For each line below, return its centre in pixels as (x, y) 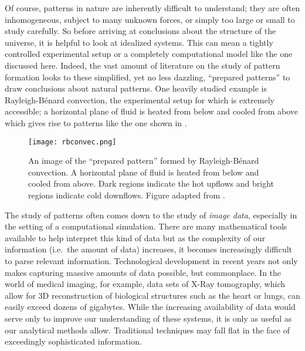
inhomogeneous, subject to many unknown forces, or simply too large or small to (150, 19)
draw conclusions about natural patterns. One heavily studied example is (136, 88)
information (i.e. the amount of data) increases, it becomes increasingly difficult (149, 249)
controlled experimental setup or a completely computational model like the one (149, 54)
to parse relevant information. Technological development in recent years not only (151, 260)
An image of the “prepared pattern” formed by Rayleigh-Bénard (144, 161)
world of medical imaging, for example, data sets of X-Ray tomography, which (145, 284)
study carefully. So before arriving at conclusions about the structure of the (140, 31)
